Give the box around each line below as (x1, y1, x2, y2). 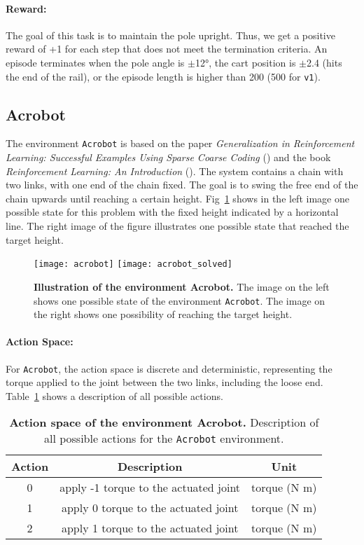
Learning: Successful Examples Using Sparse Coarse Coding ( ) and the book (6, 150, 331, 165)
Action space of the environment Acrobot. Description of (9, 414, 319, 431)
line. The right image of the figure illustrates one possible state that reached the (6, 219, 349, 233)
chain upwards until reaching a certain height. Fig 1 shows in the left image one (6, 191, 349, 205)
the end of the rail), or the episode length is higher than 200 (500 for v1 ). (6, 69, 321, 83)
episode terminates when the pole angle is (6, 55, 185, 69)
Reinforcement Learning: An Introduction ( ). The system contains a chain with (6, 163, 344, 178)
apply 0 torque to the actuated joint (61, 499, 239, 516)
